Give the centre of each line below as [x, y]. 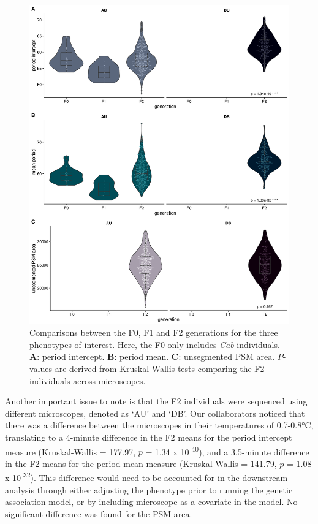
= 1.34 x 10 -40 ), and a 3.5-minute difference [227, 450]
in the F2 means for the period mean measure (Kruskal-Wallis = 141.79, [141, 463]
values [41, 368]
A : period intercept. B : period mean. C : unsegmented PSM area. [152, 356]
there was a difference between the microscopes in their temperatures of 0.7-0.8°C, [159, 425]
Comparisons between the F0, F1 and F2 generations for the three [154, 332]
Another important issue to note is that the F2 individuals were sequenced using [156, 401]
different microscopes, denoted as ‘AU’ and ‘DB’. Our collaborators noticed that [155, 413]
